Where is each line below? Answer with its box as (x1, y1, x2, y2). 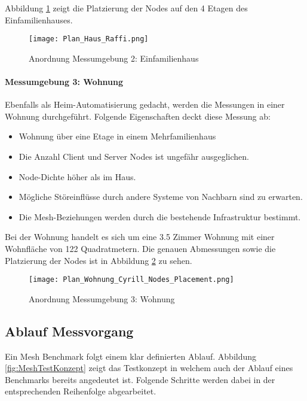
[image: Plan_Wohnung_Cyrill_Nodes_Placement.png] (29, 275, 234, 284)
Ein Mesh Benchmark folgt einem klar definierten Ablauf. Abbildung (5, 350, 257, 362)
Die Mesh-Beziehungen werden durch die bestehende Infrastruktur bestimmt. (19, 210, 301, 223)
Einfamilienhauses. (5, 13, 73, 26)
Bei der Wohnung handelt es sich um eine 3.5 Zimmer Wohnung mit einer (5, 230, 275, 243)
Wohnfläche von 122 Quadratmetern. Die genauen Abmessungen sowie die (5, 242, 276, 254)
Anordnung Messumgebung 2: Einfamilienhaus (29, 51, 199, 64)
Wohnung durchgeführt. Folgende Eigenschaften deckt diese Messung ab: (5, 110, 271, 122)
